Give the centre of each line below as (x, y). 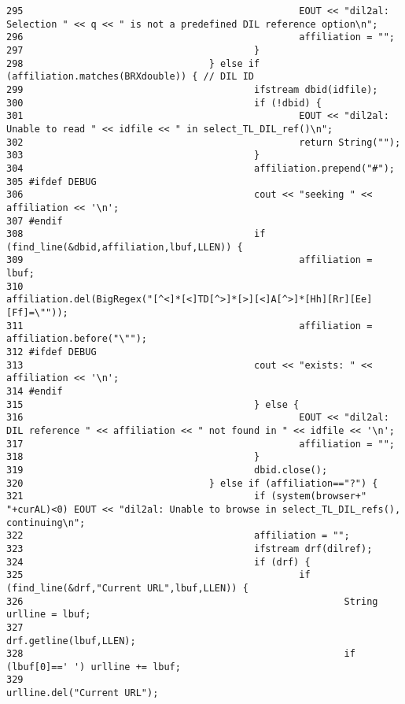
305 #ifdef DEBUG (52, 182)
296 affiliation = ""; (201, 37)
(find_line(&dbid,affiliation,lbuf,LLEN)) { (125, 247)
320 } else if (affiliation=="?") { (192, 483)
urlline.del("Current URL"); (83, 693)
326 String (192, 601)
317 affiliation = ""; (201, 444)
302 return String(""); (204, 142)
